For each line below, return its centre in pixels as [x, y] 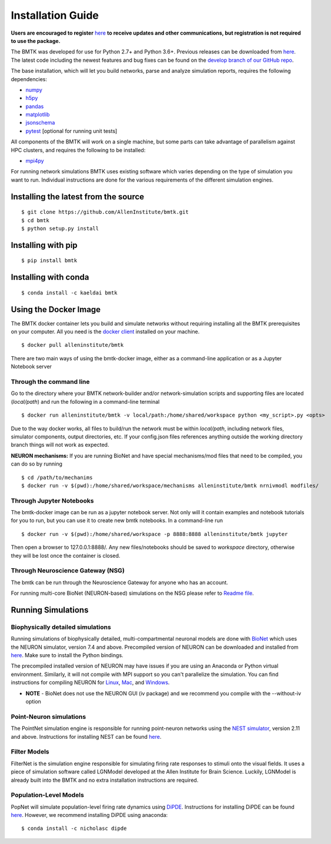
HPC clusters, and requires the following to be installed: [78, 150]
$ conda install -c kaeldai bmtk [69, 293]
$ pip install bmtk [49, 261]
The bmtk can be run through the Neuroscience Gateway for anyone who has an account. [120, 582]
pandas [35, 106]
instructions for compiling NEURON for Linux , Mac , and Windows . [90, 682]
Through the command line [50, 382]
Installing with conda [50, 277]
